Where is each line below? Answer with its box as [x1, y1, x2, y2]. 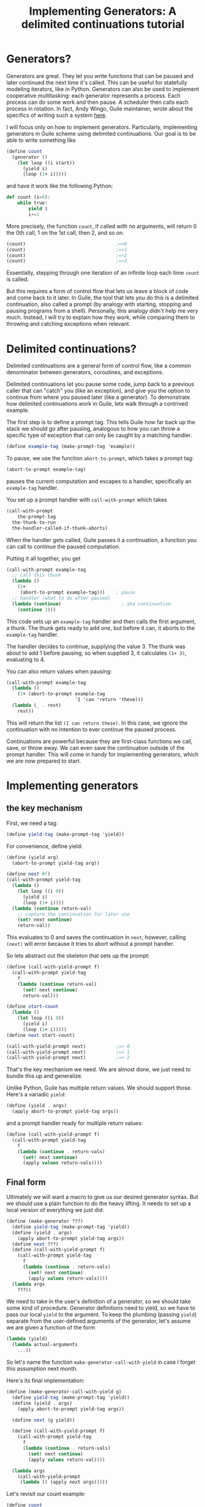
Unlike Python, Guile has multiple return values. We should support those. [6, 1084, 192, 1092]
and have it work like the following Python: [6, 183, 113, 190]
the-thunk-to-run [12, 519, 56, 525]
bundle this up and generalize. [6, 1072, 83, 1080]
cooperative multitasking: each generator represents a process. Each [6, 92, 181, 99]
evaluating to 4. [6, 656, 46, 663]
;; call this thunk [12, 572, 62, 578]
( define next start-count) [6, 1032, 75, 1038]
